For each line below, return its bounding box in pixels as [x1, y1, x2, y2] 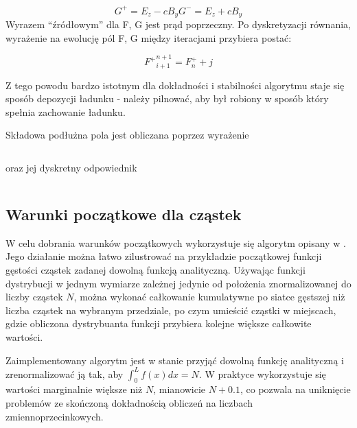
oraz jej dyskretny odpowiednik [5, 160, 137, 174]
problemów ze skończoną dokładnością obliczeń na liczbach [5, 396, 253, 409]
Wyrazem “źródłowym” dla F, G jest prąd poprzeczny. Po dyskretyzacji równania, [5, 16, 351, 31]
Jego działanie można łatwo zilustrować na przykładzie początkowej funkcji [5, 249, 322, 263]
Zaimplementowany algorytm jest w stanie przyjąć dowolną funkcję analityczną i [5, 353, 344, 367]
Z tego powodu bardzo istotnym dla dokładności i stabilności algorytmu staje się [5, 78, 345, 92]
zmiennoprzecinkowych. [5, 409, 104, 423]
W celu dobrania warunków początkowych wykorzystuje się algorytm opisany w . [5, 235, 346, 250]
